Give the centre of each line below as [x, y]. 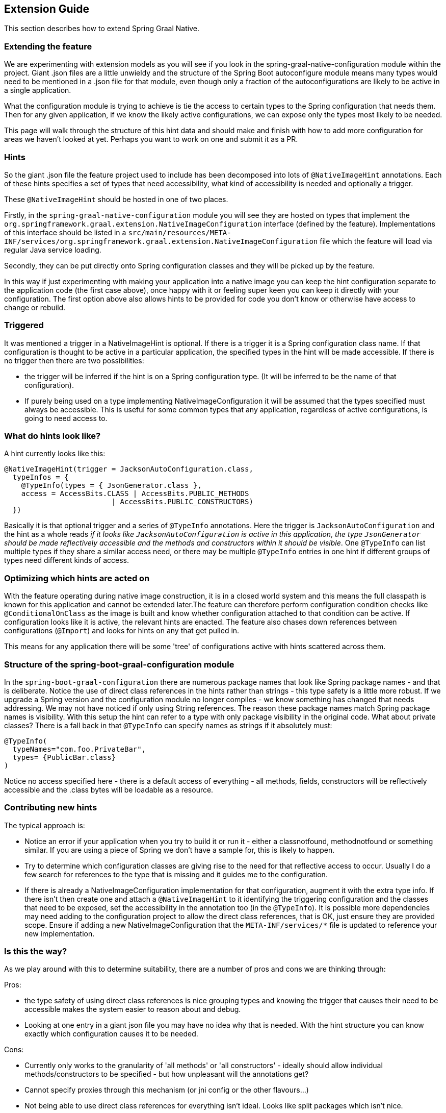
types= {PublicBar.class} [64, 757]
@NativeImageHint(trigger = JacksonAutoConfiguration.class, [129, 469]
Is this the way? [36, 951]
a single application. [38, 90]
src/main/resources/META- [180, 232]
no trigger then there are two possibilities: [74, 360]
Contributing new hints [51, 808]
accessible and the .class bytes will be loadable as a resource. [109, 789]
